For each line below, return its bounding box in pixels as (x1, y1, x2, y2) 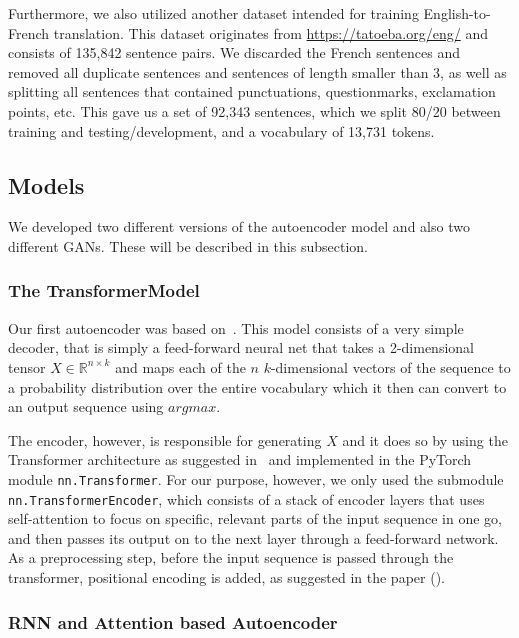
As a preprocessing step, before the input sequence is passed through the (8, 547, 454, 568)
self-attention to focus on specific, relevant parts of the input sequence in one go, (8, 508, 502, 529)
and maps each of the (115, 356, 246, 377)
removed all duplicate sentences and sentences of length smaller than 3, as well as (8, 61, 507, 82)
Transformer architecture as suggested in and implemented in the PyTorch (8, 449, 472, 470)
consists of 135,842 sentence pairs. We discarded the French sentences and (8, 42, 460, 63)
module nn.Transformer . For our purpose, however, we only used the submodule (8, 468, 504, 489)
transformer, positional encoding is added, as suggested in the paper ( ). (8, 567, 445, 588)
